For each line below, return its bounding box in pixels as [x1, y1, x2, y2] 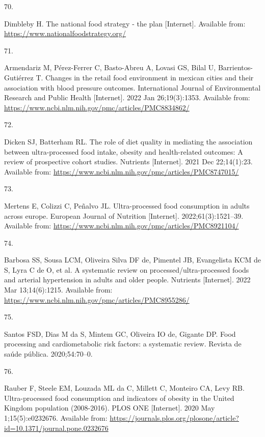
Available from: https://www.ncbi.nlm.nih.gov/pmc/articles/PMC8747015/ [4, 166, 239, 177]
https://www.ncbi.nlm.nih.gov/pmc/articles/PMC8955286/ [4, 294, 190, 305]
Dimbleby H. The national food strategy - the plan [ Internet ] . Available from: [4, 18, 246, 28]
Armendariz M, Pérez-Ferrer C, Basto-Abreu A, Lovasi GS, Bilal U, [4, 62, 216, 73]
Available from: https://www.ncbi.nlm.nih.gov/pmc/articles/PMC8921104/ [4, 220, 239, 231]
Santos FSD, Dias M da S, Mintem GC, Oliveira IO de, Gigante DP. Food [4, 328, 236, 339]
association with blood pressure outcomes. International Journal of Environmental [4, 82, 261, 93]
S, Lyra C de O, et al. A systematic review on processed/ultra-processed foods [4, 264, 249, 275]
